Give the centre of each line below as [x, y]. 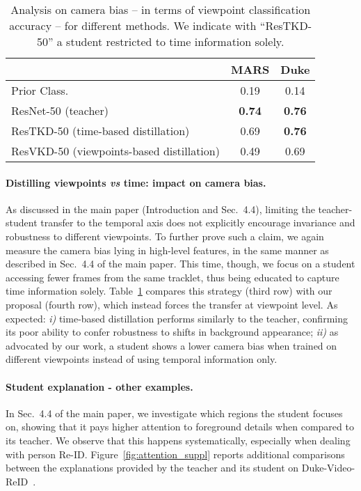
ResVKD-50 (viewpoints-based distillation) [115, 151]
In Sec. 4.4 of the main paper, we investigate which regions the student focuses [174, 413]
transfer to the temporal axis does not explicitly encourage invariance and [198, 223]
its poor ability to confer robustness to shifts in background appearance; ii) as [172, 332]
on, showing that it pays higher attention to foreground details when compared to [180, 427]
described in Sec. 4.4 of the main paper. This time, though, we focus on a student [180, 264]
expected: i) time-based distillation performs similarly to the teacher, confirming [177, 318]
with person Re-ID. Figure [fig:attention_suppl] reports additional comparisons [175, 454]
